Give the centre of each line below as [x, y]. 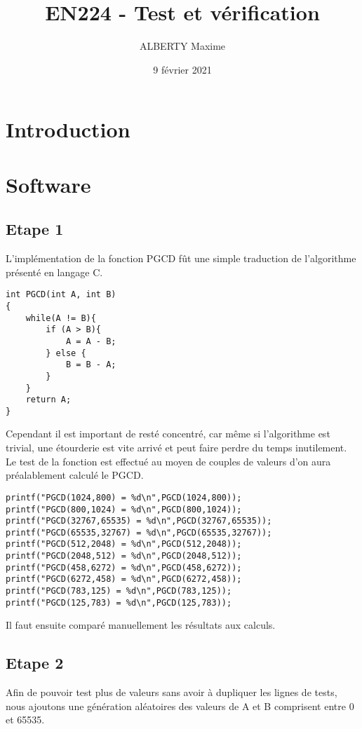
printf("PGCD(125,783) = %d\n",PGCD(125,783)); [119, 602]
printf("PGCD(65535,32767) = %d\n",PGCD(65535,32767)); [139, 532]
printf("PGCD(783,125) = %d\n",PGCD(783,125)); [119, 591]
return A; [48, 400]
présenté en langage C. [54, 272]
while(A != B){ [61, 318]
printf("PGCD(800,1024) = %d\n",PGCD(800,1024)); [124, 509]
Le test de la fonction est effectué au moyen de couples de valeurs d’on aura [168, 461]
